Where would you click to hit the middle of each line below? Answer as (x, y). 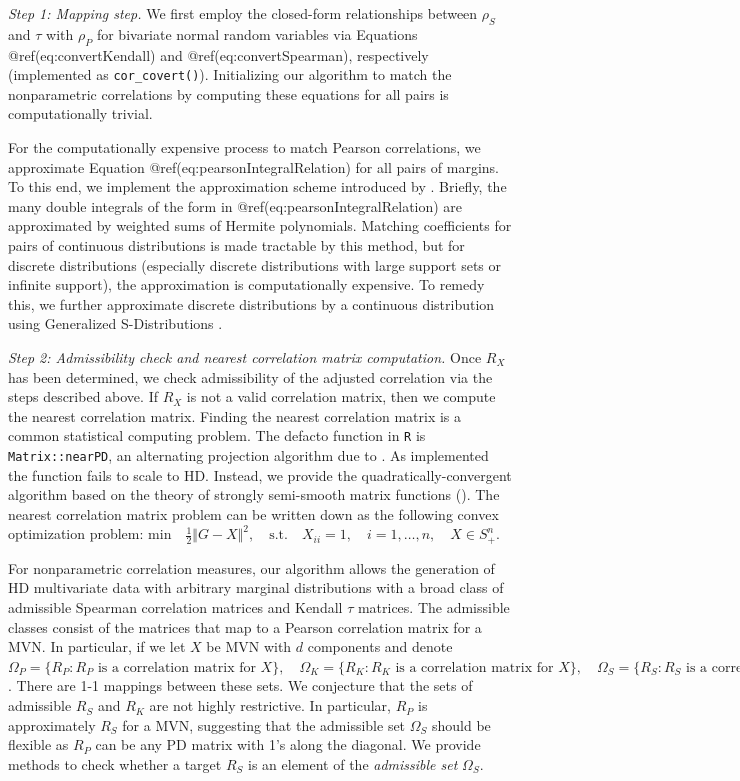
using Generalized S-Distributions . (115, 323)
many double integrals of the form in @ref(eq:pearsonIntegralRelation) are (235, 205)
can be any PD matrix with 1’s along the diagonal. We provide (288, 744)
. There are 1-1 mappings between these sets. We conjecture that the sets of (240, 685)
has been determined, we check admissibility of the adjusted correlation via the (250, 376)
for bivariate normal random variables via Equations (257, 33)
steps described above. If (83, 396)
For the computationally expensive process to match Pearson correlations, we (244, 147)
